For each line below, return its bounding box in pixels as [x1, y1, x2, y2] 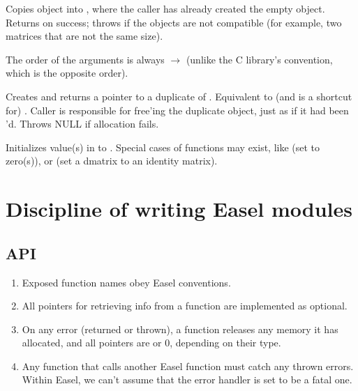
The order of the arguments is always [6, 52, 165, 66]
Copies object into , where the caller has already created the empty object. [6, 1, 325, 15]
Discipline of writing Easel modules [6, 194, 352, 223]
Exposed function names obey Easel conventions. [22, 275, 231, 289]
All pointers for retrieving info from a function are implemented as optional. [22, 298, 348, 313]
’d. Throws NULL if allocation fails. [6, 116, 159, 131]
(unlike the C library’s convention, [186, 52, 333, 66]
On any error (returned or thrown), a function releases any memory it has [22, 321, 338, 336]
